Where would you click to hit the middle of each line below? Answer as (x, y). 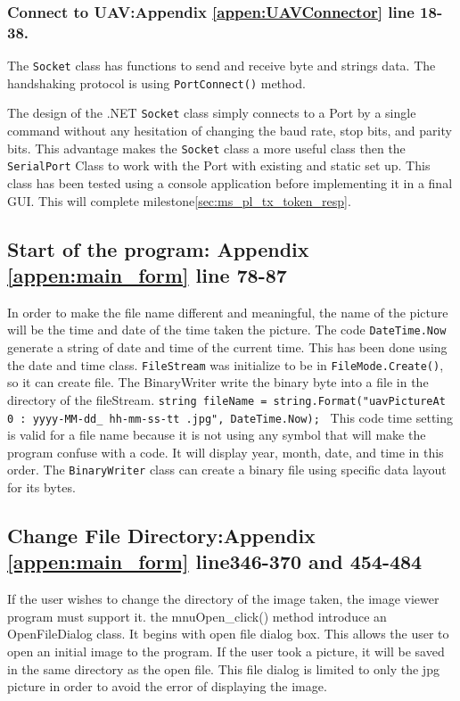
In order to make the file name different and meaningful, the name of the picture (228, 312)
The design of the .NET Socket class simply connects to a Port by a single (212, 113)
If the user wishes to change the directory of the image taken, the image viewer (223, 599)
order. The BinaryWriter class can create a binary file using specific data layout (227, 470)
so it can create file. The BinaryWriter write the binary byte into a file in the (218, 382)
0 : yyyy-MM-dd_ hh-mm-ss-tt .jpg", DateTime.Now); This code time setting (230, 417)
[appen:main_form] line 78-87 (147, 274)
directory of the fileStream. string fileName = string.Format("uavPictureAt (226, 399)
